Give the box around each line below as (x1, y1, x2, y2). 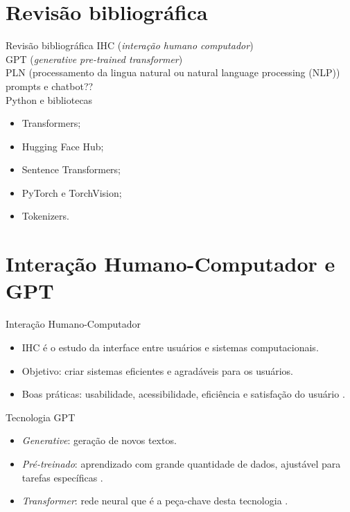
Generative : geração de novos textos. (21, 433, 177, 448)
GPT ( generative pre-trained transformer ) (6, 51, 183, 66)
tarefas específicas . (21, 470, 103, 484)
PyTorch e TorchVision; (21, 185, 122, 200)
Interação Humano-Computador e (6, 249, 335, 278)
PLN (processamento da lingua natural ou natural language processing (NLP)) (6, 65, 340, 80)
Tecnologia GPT (6, 409, 76, 424)
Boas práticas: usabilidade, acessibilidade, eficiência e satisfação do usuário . (21, 387, 345, 401)
